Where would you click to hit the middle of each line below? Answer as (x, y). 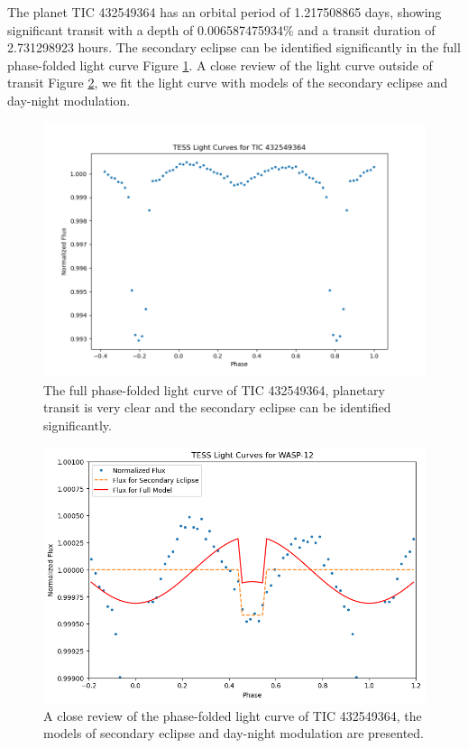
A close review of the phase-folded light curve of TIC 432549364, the (233, 715)
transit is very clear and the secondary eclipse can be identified (217, 407)
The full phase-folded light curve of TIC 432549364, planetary (214, 389)
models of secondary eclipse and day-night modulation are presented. (234, 733)
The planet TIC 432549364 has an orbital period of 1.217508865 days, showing (225, 12)
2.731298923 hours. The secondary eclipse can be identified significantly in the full (234, 47)
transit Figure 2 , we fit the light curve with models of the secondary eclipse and (228, 83)
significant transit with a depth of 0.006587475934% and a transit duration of (221, 29)
